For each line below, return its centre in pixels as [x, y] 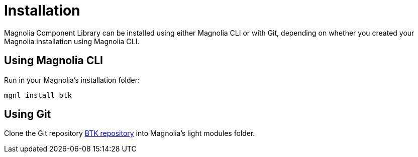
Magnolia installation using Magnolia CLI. [72, 41]
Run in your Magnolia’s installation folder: [72, 80]
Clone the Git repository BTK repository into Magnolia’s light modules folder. [130, 133]
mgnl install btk [38, 95]
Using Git [28, 114]
